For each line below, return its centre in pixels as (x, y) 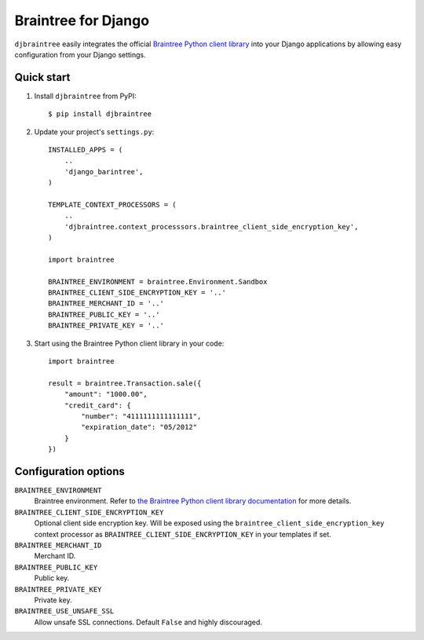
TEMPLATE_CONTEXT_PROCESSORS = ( (112, 205)
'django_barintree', (104, 172)
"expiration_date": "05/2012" (139, 427)
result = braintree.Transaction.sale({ (125, 383)
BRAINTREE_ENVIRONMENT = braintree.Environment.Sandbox (158, 282)
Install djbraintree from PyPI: (85, 96)
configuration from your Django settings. (80, 54)
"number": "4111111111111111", (141, 416)
